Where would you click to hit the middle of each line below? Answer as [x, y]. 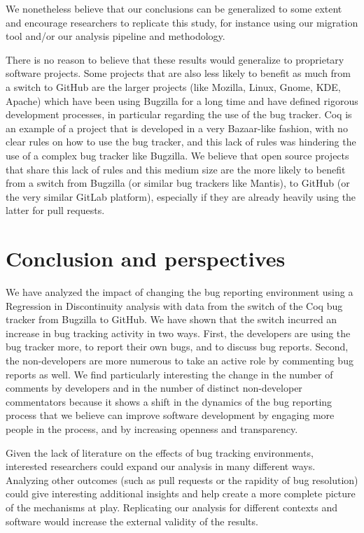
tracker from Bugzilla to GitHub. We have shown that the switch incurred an [171, 319]
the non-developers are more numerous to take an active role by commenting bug [180, 360]
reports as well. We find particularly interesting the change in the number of [169, 374]
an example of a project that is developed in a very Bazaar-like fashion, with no [177, 128]
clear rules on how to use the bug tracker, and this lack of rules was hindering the [181, 142]
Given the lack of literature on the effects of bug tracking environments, [160, 452]
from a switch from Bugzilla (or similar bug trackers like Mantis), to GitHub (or [178, 183]
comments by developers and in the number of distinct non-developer [154, 388]
